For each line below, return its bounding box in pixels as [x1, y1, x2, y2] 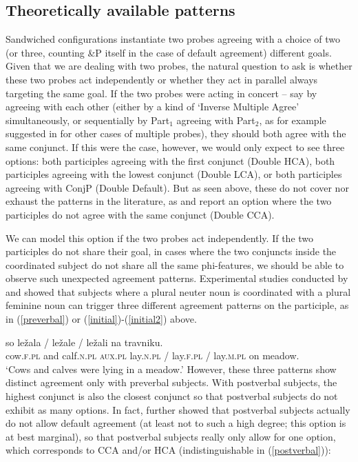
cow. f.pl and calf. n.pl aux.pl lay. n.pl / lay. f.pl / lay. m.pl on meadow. [6, 348, 299, 363]
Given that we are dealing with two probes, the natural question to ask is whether [6, 59, 352, 73]
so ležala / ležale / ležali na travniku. [6, 334, 163, 349]
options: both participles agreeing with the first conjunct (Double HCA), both [6, 153, 335, 168]
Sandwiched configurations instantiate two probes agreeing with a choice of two [6, 32, 341, 46]
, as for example [259, 112, 326, 127]
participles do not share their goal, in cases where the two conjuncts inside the [6, 244, 337, 259]
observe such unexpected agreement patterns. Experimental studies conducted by [6, 271, 348, 285]
